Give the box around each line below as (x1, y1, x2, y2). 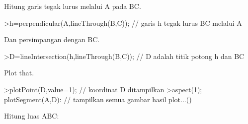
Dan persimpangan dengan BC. (4, 34, 100, 45)
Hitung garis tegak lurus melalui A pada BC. (4, 1, 141, 11)
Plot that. (4, 67, 34, 78)
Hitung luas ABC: (4, 111, 59, 121)
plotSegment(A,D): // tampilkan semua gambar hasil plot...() (4, 94, 192, 104)
